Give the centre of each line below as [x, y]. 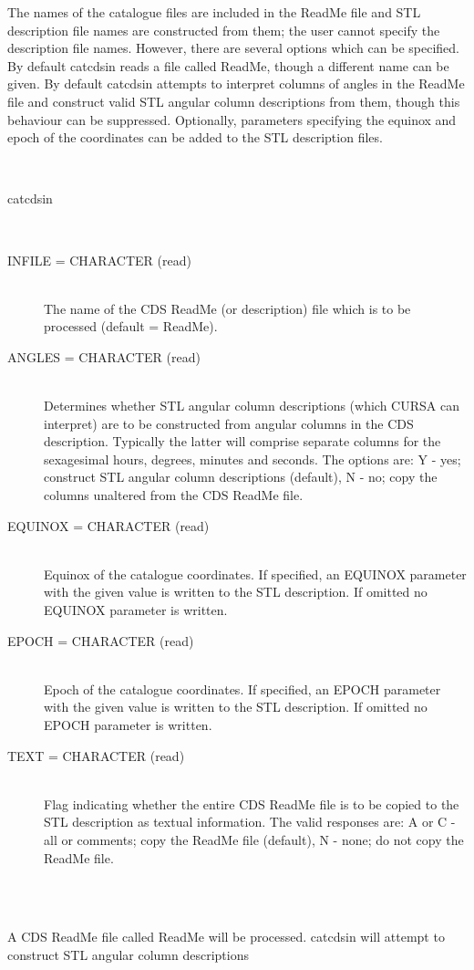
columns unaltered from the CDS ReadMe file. [174, 495]
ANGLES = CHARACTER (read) [104, 356]
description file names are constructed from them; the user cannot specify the [224, 30]
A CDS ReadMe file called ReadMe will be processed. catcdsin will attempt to [226, 937]
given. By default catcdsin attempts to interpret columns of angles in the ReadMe [236, 83]
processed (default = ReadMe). [131, 326]
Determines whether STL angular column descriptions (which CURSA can [252, 406]
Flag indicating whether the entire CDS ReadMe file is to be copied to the [252, 803]
